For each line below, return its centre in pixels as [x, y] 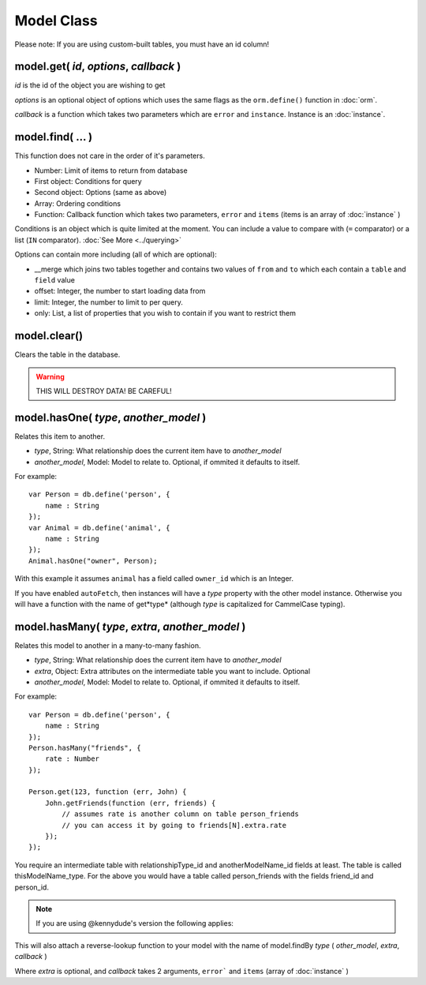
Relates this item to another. [60, 436]
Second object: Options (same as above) [101, 193]
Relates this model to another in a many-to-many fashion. [108, 645]
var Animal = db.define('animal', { [99, 528]
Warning [50, 376]
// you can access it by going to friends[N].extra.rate [174, 825]
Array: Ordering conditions [78, 203]
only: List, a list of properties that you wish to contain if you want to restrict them [165, 313]
